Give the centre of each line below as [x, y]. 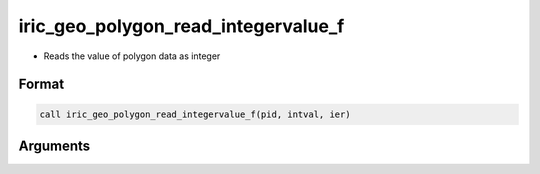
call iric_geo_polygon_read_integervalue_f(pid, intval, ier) [195, 114]
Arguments [54, 145]
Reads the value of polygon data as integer [132, 56]
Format [41, 84]
